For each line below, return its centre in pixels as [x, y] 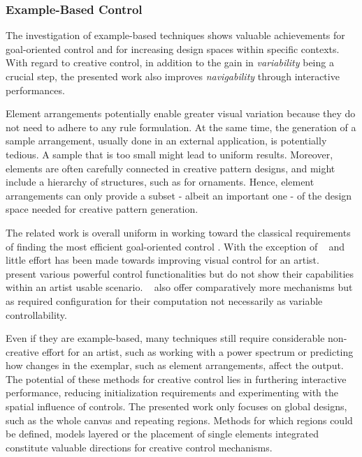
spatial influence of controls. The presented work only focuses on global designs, [176, 406]
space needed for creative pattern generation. [102, 209]
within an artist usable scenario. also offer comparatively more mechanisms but [179, 287]
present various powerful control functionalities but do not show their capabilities [180, 273]
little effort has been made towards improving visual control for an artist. [162, 260]
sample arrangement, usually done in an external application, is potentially [166, 141]
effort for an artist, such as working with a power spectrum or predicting [198, 351]
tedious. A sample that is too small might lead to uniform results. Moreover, [169, 154]
